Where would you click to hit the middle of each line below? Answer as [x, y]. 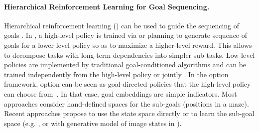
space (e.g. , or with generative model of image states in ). [93, 123]
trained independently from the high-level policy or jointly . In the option [116, 74]
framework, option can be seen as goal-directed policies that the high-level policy [128, 84]
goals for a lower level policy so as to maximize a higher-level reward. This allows [128, 45]
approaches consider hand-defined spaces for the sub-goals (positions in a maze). [127, 103]
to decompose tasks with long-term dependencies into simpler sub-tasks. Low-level [129, 55]
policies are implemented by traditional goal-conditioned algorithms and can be [125, 65]
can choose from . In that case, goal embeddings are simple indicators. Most [121, 93]
